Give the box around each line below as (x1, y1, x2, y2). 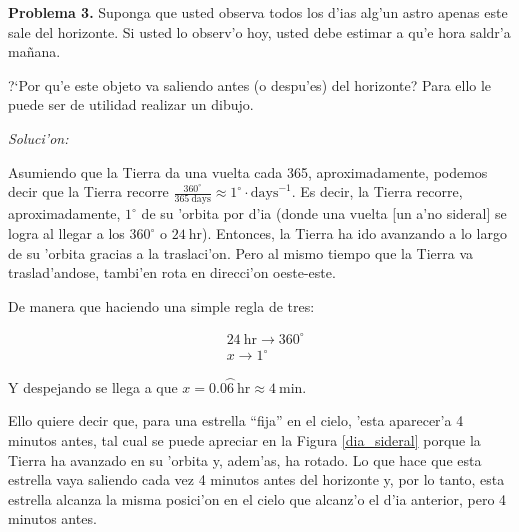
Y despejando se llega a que (8, 376, 178, 397)
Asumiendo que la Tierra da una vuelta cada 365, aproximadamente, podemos (8, 161, 488, 182)
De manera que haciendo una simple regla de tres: (8, 295, 315, 316)
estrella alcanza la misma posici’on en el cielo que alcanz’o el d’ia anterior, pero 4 (8, 488, 507, 509)
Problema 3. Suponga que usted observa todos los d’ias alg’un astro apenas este (8, 2, 508, 22)
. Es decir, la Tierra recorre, (291, 181, 463, 202)
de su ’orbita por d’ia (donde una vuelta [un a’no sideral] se (141, 203, 507, 224)
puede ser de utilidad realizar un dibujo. (8, 94, 254, 115)
